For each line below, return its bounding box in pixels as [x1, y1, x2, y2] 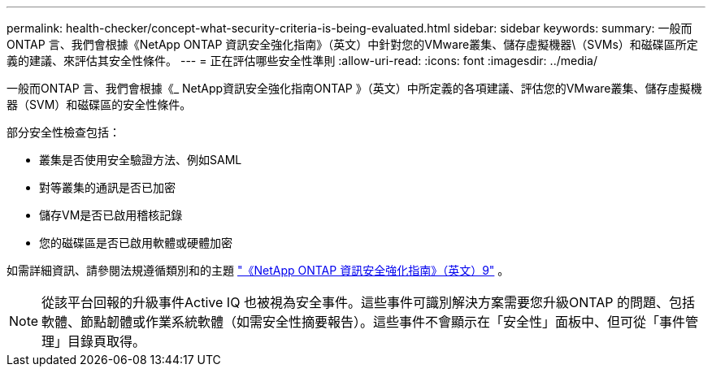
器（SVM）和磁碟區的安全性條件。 [7, 98, 192, 111]
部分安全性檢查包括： [7, 125, 120, 139]
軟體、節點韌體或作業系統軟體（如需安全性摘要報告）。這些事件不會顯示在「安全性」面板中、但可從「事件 [41, 314, 686, 330]
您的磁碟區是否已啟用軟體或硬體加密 [39, 236, 232, 249]
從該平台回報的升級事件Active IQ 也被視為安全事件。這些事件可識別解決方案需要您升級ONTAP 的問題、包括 [41, 294, 695, 310]
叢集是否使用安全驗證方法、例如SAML [39, 153, 242, 167]
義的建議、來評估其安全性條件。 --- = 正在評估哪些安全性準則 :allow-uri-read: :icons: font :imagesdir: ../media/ [7, 54, 598, 67]
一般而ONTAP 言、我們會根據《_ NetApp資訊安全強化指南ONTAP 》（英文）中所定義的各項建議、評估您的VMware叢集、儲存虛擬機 [7, 81, 702, 95]
